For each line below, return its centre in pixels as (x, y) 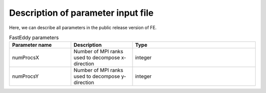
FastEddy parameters (34, 38)
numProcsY (25, 76)
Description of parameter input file (81, 13)
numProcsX (26, 58)
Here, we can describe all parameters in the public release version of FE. (83, 28)
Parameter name (32, 45)
